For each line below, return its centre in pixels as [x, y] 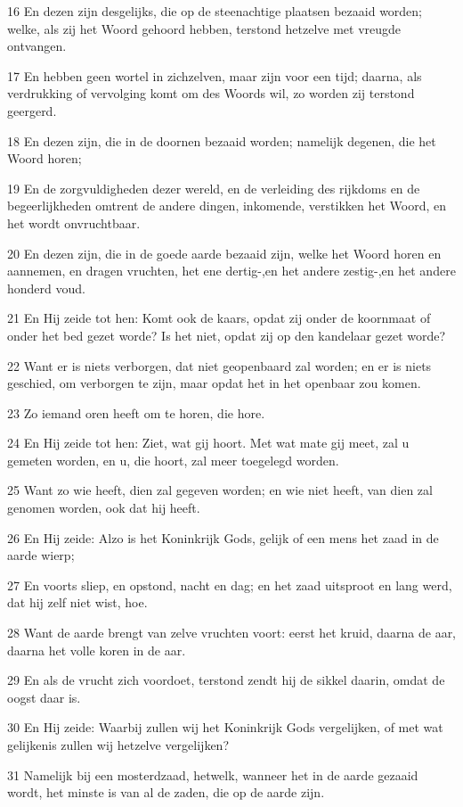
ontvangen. [37, 46]
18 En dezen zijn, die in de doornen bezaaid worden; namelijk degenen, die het [222, 140]
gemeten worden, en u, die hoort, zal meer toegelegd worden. [173, 460]
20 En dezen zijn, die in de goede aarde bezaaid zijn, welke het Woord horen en [224, 253]
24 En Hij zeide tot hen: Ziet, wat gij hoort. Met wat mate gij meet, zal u [208, 443]
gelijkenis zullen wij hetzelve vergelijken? [118, 745]
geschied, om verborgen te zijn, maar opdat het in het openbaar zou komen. [214, 383]
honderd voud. [46, 288]
